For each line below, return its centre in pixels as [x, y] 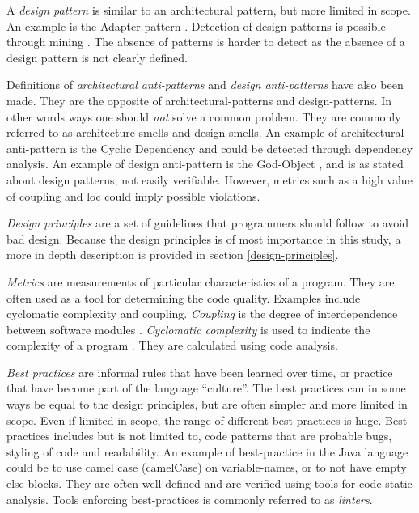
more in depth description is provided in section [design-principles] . [173, 254]
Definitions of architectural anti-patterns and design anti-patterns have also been [205, 85]
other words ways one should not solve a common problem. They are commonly [204, 116]
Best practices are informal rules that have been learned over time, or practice [200, 372]
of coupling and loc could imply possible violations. [133, 195]
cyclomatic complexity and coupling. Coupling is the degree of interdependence [202, 314]
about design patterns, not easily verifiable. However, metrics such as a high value [209, 179]
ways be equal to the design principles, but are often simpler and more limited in [207, 404]
